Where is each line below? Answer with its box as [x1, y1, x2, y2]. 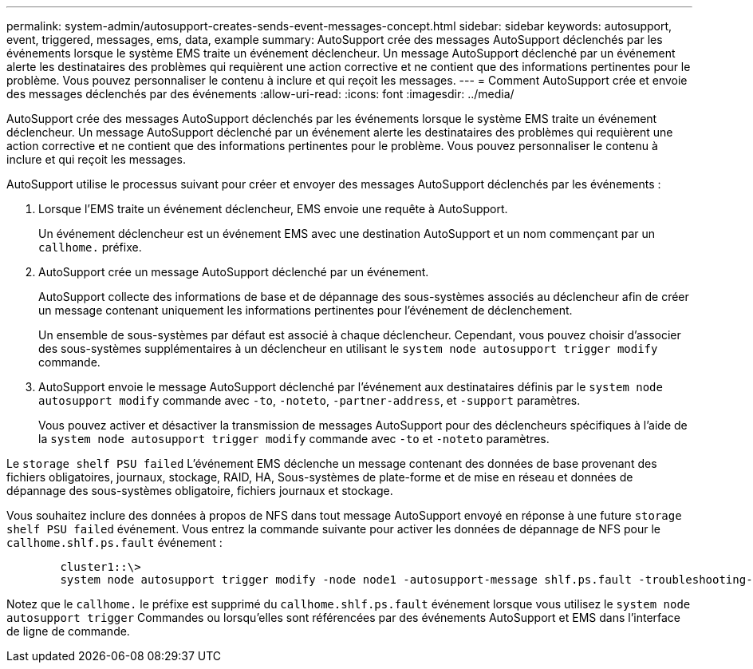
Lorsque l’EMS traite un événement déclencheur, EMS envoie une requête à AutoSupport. [38, 202, 508, 216]
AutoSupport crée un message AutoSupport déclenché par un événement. [38, 265, 429, 279]
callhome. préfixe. [38, 240, 142, 254]
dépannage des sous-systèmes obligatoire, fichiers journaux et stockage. [6, 484, 393, 497]
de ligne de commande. [6, 624, 130, 638]
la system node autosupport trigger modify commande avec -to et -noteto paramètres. [38, 432, 550, 445]
